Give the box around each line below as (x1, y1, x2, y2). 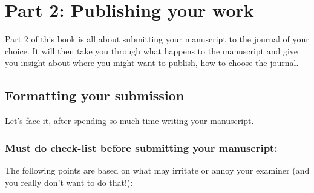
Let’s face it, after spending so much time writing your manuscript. (5, 114, 254, 127)
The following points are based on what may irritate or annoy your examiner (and (5, 163, 310, 176)
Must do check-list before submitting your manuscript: (5, 140, 278, 155)
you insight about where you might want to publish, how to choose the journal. (5, 56, 299, 69)
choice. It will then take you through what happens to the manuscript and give (5, 44, 298, 57)
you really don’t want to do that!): (5, 175, 133, 188)
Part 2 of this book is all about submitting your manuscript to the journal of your (5, 33, 309, 45)
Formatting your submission (5, 86, 185, 105)
